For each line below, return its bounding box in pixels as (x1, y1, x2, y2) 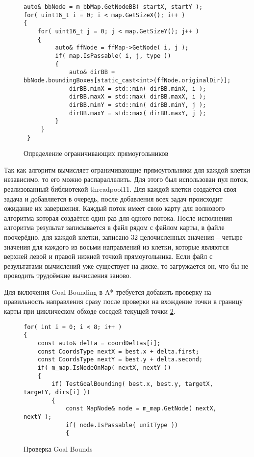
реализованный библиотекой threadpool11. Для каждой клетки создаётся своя (4, 183, 236, 194)
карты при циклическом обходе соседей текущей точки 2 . (4, 306, 176, 316)
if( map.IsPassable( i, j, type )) (55, 52, 171, 59)
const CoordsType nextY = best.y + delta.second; (37, 356, 203, 363)
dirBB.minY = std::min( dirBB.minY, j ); (69, 101, 206, 108)
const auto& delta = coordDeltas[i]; (37, 339, 161, 347)
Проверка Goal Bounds (24, 443, 93, 454)
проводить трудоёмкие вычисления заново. (4, 270, 131, 280)
